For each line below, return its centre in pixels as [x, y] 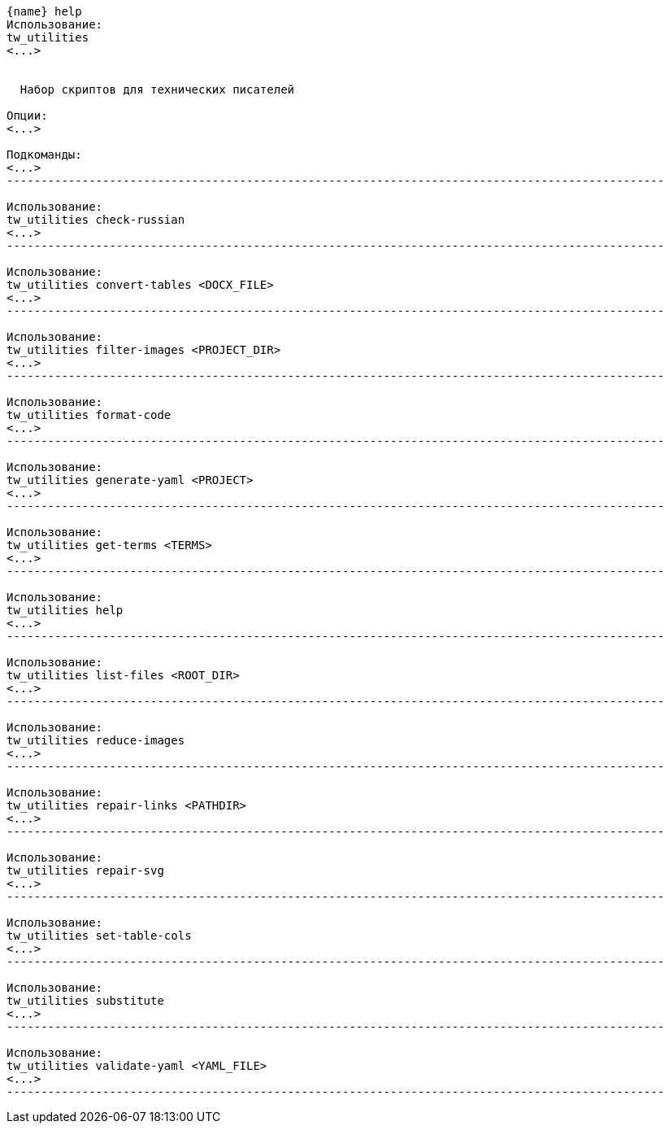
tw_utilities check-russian [96, 220]
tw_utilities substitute [85, 1001]
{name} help [44, 11]
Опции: [27, 116]
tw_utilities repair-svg [85, 870]
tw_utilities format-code [89, 415]
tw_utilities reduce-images [96, 740]
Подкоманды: [44, 155]
